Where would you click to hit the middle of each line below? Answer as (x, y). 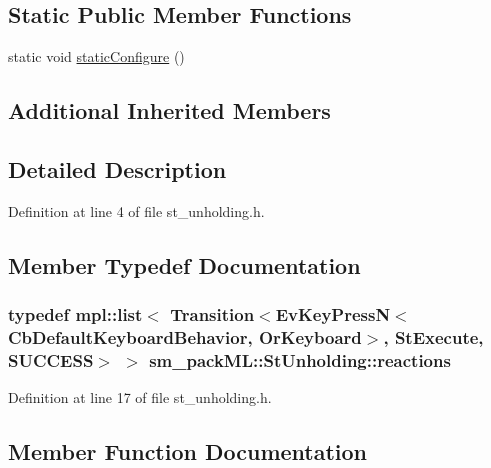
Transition (212, 314)
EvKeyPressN (333, 314)
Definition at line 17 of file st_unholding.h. (140, 397)
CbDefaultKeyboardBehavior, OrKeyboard (185, 337)
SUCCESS (51, 359)
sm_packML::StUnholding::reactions (300, 359)
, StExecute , (433, 337)
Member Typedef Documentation (184, 264)
